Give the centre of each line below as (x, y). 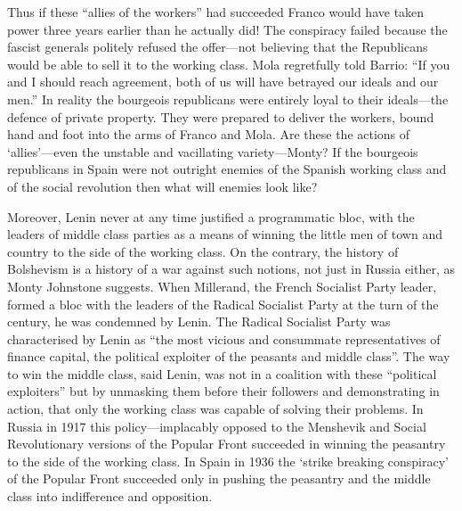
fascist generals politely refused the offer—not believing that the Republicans (218, 47)
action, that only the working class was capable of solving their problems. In (215, 409)
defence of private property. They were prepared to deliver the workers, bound (221, 116)
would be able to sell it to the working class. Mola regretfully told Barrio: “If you (229, 64)
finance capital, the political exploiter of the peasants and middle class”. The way (229, 356)
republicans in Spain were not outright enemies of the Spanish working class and (227, 169)
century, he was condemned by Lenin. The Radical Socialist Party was (199, 321)
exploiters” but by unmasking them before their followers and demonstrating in (223, 391)
